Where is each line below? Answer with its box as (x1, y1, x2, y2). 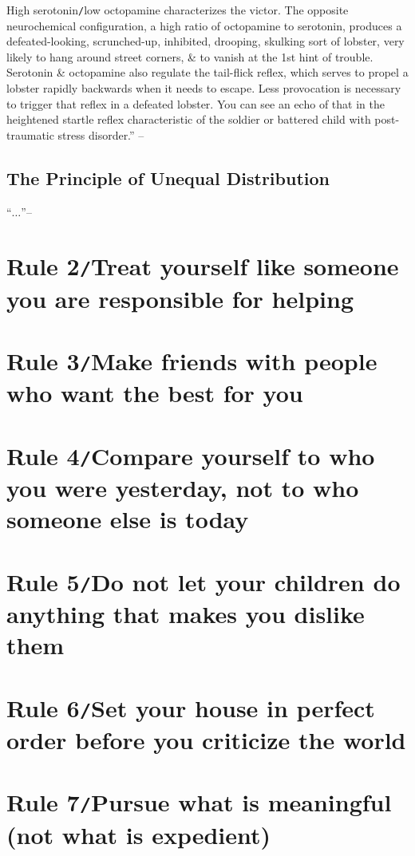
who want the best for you (6, 377, 303, 409)
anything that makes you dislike (6, 597, 365, 629)
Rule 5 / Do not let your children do (6, 565, 401, 598)
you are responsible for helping (6, 282, 354, 314)
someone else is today (6, 503, 249, 535)
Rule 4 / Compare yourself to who (6, 439, 375, 471)
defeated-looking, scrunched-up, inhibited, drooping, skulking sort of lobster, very (6, 33, 405, 49)
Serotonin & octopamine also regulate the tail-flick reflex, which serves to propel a (6, 64, 409, 81)
